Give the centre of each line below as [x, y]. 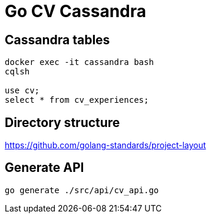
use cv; [22, 91]
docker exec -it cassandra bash [79, 62]
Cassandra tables [57, 40]
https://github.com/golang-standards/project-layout [105, 145]
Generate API [44, 168]
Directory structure [62, 122]
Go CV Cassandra [76, 11]
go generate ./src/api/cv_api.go [82, 190]
